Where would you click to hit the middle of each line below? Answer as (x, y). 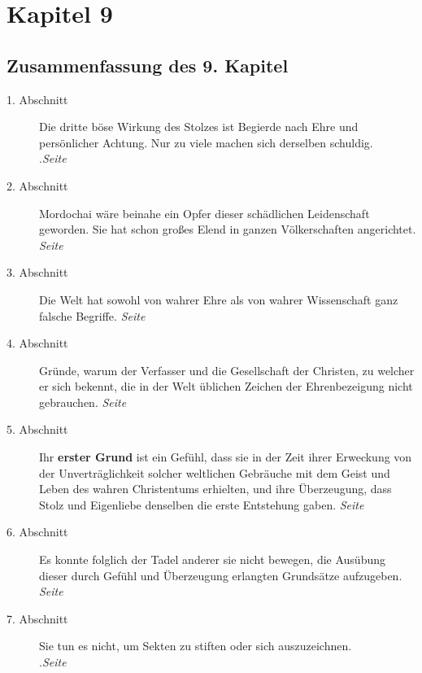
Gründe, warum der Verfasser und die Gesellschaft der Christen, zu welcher (227, 370)
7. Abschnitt (37, 618)
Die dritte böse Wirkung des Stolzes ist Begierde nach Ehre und (199, 127)
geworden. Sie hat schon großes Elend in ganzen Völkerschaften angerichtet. (228, 229)
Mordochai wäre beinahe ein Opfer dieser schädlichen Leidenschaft (204, 213)
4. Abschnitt (37, 343)
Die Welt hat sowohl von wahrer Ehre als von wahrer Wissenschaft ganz (219, 299)
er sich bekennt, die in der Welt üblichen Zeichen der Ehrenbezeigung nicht (226, 386)
